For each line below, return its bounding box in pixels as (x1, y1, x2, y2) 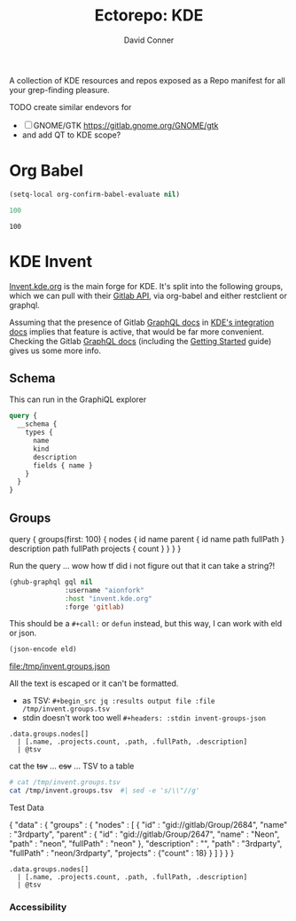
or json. (9, 627, 37, 639)
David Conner (123, 35, 175, 45)
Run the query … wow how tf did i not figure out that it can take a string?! (9, 560, 276, 571)
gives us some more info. (9, 345, 102, 356)
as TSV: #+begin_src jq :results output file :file (21, 696, 215, 706)
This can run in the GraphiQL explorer (9, 394, 147, 405)
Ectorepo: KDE (94, 5, 204, 26)
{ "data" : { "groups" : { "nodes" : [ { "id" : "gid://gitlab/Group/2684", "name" (9, 820, 288, 830)
